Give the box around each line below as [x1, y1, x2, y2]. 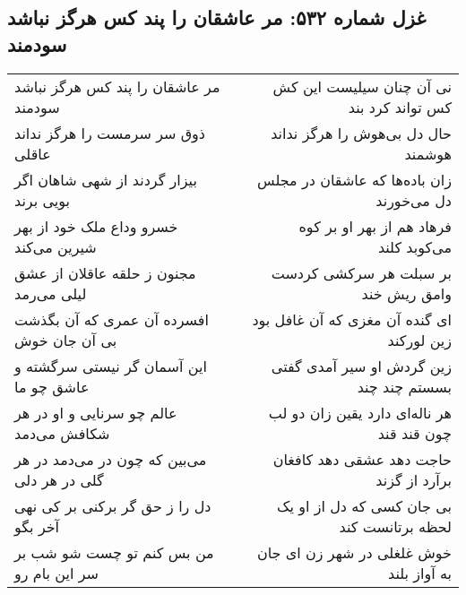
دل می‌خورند [375, 189, 452, 211]
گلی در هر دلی [14, 469, 104, 490]
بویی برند [14, 189, 70, 211]
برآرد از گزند [375, 469, 452, 490]
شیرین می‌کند [14, 236, 97, 257]
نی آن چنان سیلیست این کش [272, 75, 452, 97]
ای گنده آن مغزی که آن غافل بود [252, 308, 452, 330]
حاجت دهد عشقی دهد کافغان [272, 448, 452, 470]
